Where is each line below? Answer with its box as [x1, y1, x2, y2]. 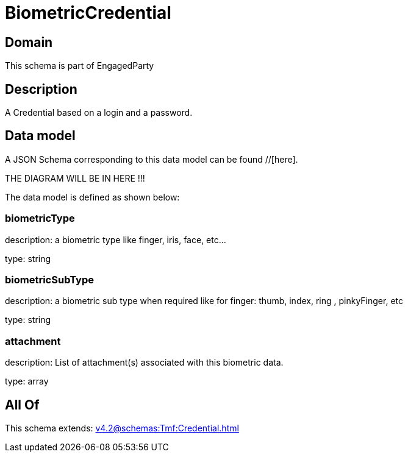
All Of [5, 397, 40, 413]
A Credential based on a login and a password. [5, 107, 193, 118]
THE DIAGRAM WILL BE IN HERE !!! [5, 172, 145, 183]
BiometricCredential [5, 2, 171, 23]
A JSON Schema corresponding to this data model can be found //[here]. [5, 154, 298, 165]
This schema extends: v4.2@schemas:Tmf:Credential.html [5, 422, 239, 433]
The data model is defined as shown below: [5, 191, 180, 202]
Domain [5, 34, 53, 50]
